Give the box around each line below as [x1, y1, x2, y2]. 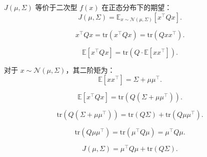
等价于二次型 [35, 2, 77, 12]
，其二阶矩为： [65, 64, 115, 75]
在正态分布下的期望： [101, 2, 172, 12]
